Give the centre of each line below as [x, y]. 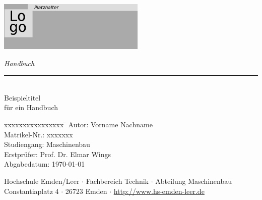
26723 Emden [86, 191]
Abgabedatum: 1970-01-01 [45, 164]
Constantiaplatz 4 [31, 191]
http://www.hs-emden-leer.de [159, 191]
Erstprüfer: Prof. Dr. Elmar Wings [58, 154]
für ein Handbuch [31, 107]
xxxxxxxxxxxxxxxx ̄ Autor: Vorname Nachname [78, 124]
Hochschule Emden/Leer [42, 181]
